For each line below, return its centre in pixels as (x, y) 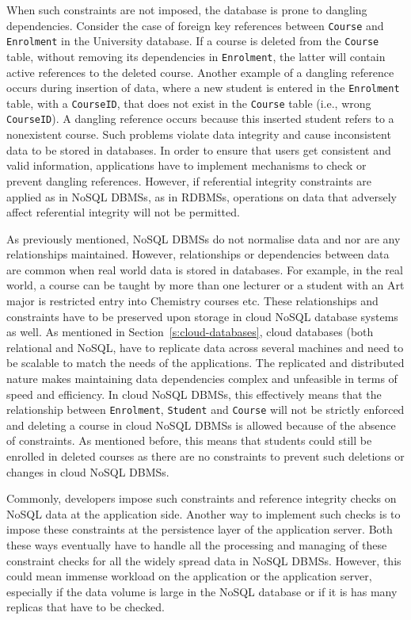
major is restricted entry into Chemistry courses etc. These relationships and (192, 301)
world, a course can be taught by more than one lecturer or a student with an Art (205, 285)
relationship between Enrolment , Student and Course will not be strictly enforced (205, 410)
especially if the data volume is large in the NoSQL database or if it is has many (202, 591)
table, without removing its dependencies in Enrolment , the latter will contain (196, 56)
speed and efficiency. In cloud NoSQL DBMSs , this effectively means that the (194, 394)
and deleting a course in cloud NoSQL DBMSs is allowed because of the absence (201, 425)
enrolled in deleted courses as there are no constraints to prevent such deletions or (205, 456)
